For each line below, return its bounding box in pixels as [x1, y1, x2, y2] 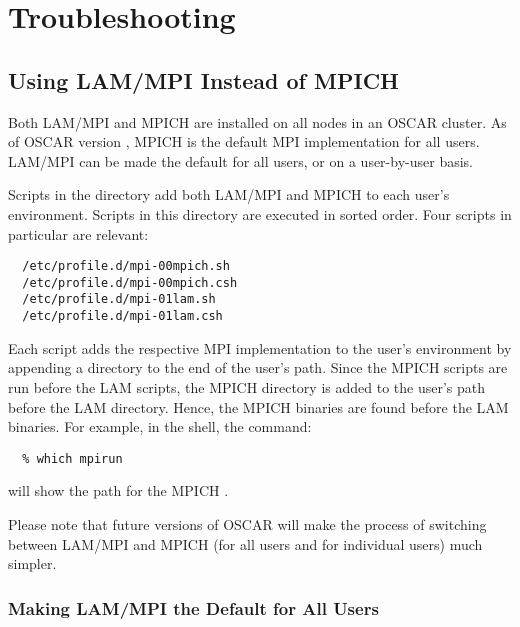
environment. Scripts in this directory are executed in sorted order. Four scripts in [8, 203, 512, 224]
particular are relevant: [8, 223, 149, 244]
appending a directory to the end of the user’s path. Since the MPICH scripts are [8, 357, 508, 378]
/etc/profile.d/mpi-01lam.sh [22, 292, 216, 307]
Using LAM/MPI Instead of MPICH [8, 64, 399, 95]
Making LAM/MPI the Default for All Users [8, 595, 379, 620]
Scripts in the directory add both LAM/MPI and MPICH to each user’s [8, 184, 450, 205]
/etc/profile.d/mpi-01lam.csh [22, 309, 223, 324]
